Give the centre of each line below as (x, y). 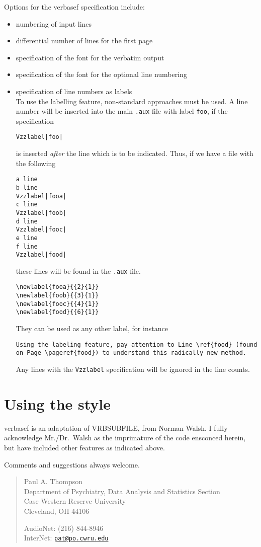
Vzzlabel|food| (41, 255)
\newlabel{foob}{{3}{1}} (57, 296)
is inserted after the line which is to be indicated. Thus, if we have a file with (135, 153)
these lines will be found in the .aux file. (78, 270)
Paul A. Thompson (53, 481)
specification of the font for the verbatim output (90, 57)
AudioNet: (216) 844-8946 (64, 528)
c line (27, 205)
